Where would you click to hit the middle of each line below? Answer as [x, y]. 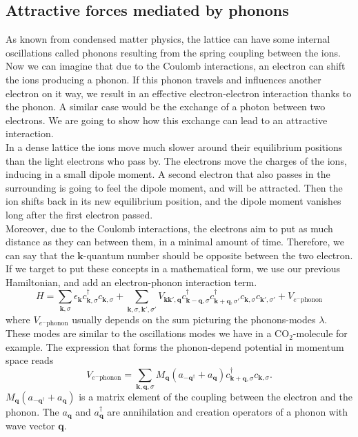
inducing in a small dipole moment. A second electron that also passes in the [168, 174]
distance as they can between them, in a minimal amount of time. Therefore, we [175, 242]
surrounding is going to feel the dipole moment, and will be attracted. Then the [174, 187]
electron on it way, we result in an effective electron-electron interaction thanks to [179, 93]
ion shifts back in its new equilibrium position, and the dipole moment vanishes [173, 201]
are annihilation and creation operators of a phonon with [228, 411]
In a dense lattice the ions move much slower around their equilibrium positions [174, 146]
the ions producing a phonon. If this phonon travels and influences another [163, 79]
